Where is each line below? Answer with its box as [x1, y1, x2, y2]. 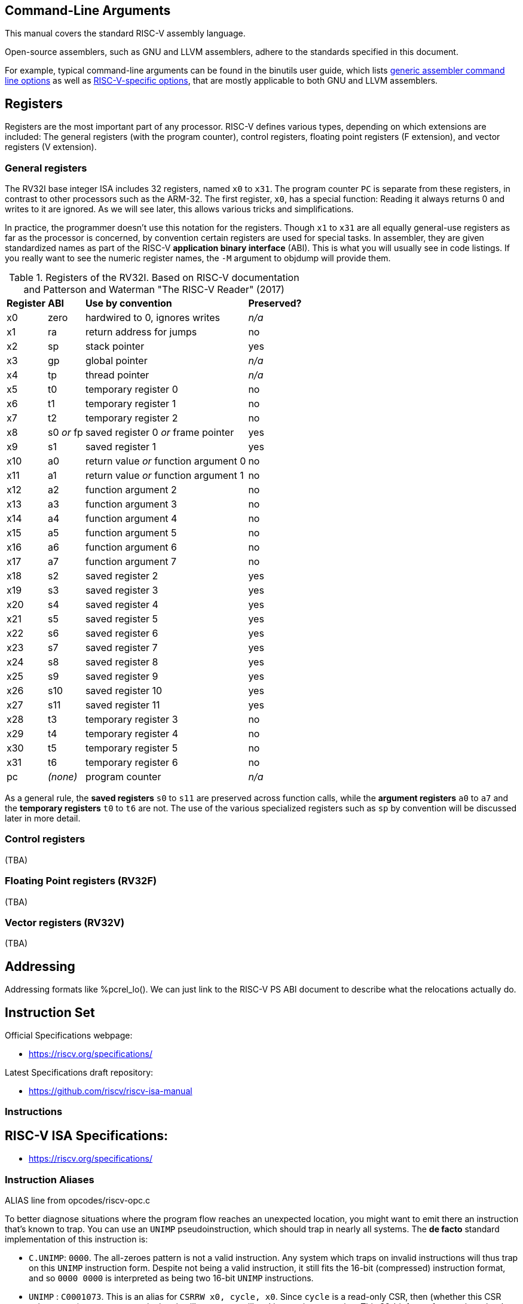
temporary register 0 [85, 383, 178, 396]
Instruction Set [5, 1004, 95, 1020]
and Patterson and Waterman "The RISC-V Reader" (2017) [23, 283, 285, 296]
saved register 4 [85, 598, 158, 611]
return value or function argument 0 [85, 455, 246, 468]
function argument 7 [85, 555, 177, 568]
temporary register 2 [85, 412, 178, 425]
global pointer [85, 355, 148, 367]
